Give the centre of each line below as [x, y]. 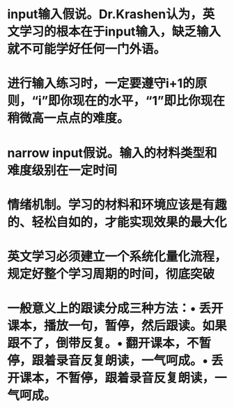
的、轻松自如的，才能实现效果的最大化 [117, 222]
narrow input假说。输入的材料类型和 [112, 153]
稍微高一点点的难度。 [69, 118]
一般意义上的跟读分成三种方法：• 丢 [109, 309]
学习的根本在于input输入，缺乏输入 [120, 32]
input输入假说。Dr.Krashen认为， [105, 14]
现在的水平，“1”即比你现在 [148, 101]
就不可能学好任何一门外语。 [87, 49]
